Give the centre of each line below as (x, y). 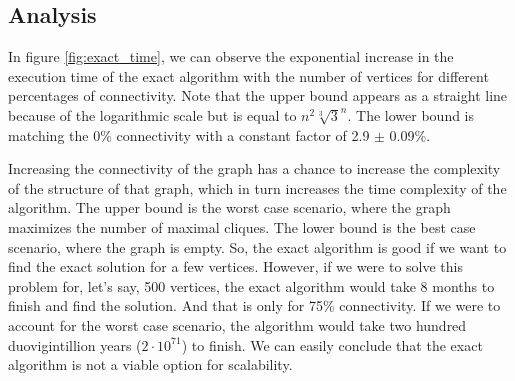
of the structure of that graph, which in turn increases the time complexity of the (257, 187)
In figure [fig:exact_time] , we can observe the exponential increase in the (231, 56)
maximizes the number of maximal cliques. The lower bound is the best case (242, 226)
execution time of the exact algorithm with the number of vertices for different (248, 75)
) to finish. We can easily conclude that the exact (332, 344)
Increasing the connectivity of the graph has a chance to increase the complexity (254, 168)
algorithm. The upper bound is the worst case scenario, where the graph (229, 207)
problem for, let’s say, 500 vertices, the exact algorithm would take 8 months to (251, 285)
